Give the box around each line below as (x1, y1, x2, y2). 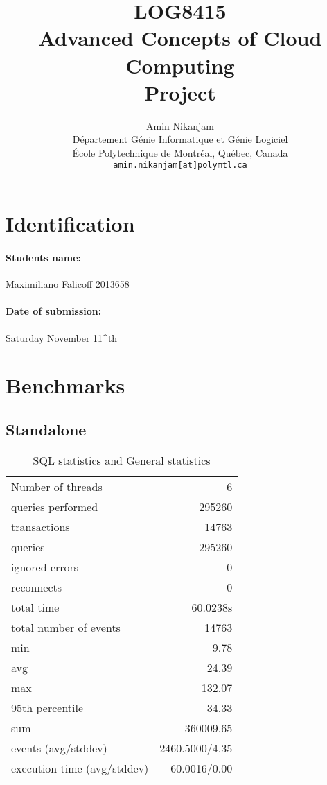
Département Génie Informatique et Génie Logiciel (72, 132, 288, 146)
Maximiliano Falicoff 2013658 (6, 277, 130, 291)
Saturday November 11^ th (6, 330, 118, 345)
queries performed (11, 498, 98, 515)
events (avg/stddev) (11, 739, 107, 756)
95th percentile (11, 699, 84, 716)
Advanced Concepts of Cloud (38, 24, 322, 52)
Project (144, 78, 216, 106)
